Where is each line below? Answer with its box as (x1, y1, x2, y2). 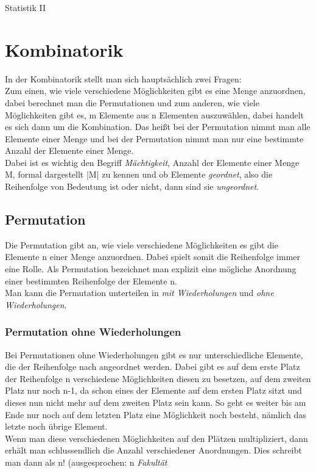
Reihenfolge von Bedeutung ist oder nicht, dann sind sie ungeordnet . (5, 180, 259, 193)
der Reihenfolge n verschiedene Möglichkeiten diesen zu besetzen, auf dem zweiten (5, 372, 311, 385)
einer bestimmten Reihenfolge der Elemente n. (5, 274, 177, 287)
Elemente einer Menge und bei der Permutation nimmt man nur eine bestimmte (5, 132, 304, 145)
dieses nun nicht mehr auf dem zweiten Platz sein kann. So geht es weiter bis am (5, 396, 306, 409)
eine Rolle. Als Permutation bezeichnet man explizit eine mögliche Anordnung (5, 262, 297, 275)
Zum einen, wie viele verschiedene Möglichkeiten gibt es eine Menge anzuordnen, (5, 84, 306, 97)
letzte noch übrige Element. (5, 420, 108, 433)
